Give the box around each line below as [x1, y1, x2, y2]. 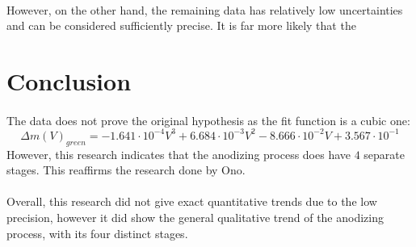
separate [363, 145, 405, 162]
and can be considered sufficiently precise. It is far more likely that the [6, 17, 356, 34]
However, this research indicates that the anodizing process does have [6, 145, 351, 162]
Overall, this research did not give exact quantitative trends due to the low [6, 193, 377, 210]
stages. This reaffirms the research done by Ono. [6, 161, 246, 178]
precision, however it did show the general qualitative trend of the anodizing [6, 209, 384, 226]
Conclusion [6, 64, 132, 97]
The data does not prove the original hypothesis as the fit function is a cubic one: [6, 111, 410, 128]
